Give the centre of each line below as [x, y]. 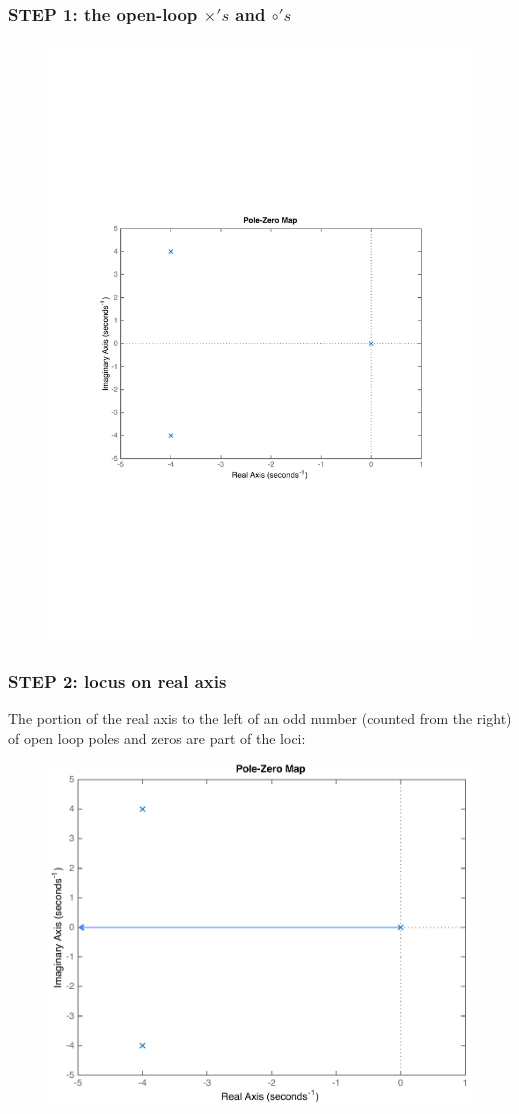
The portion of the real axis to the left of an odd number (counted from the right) [260, 717]
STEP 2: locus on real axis [117, 680]
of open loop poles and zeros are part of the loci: [157, 737]
